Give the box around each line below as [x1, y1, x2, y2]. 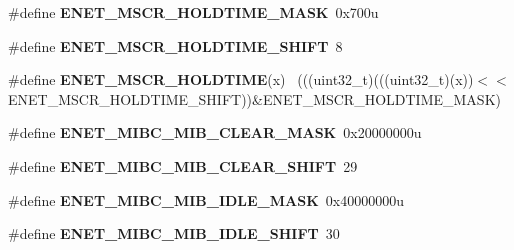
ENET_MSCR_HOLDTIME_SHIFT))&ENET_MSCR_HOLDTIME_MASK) [8, 88, 501, 109]
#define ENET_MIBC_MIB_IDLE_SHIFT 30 [8, 223, 340, 244]
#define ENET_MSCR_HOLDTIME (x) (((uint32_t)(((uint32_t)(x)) [8, 69, 474, 90]
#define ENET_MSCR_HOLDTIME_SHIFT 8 [8, 35, 343, 56]
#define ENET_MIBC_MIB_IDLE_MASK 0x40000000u [8, 189, 404, 210]
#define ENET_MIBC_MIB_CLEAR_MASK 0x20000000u [8, 122, 422, 143]
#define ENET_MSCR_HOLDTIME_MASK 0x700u [8, 2, 379, 22]
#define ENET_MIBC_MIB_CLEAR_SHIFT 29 [8, 155, 358, 176]
